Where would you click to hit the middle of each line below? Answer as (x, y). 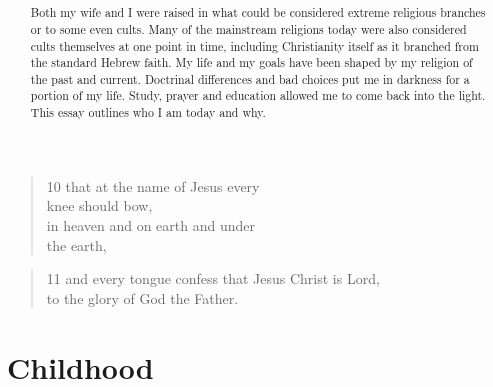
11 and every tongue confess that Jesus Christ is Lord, (213, 278)
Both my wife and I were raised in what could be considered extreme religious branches (258, 12)
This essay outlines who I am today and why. (148, 112)
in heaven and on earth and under (150, 224)
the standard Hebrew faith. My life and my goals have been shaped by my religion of (251, 62)
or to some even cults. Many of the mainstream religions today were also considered (248, 28)
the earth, (76, 244)
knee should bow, (99, 205)
